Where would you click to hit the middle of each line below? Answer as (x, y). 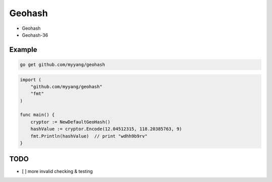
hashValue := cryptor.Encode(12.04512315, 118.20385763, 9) (106, 129)
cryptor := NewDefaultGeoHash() (71, 122)
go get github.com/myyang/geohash (62, 65)
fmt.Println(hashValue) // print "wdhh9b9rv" (89, 136)
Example (23, 50)
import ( (31, 80)
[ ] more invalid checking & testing (57, 171)
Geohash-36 (35, 35)
